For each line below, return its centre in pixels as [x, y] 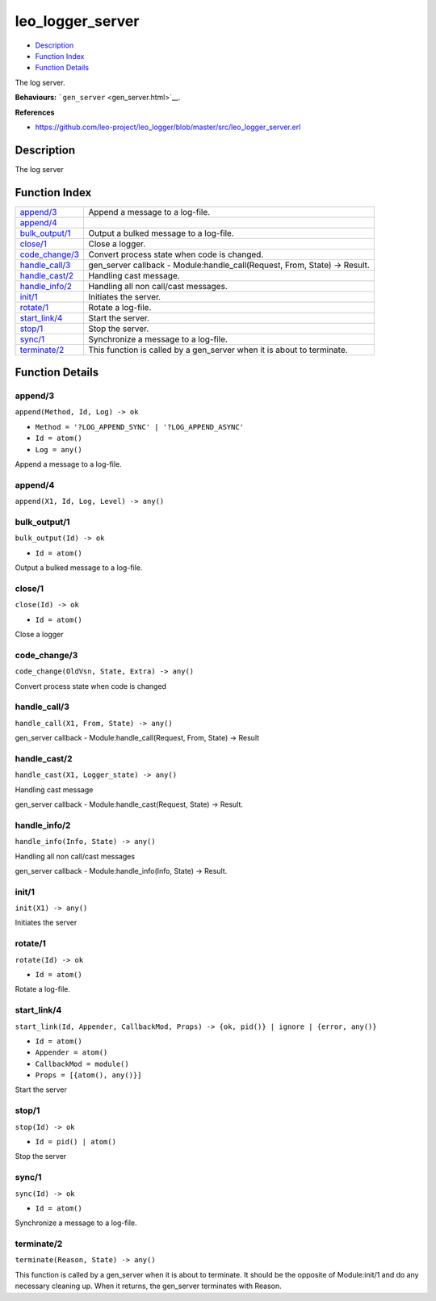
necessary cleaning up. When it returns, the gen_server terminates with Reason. [148, 1286]
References [35, 112]
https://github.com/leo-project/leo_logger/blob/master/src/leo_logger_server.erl [168, 127]
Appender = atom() [71, 1053]
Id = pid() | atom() [76, 1142]
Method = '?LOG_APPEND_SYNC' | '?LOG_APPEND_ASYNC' [140, 427]
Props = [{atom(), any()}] [88, 1075]
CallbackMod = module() [82, 1064]
